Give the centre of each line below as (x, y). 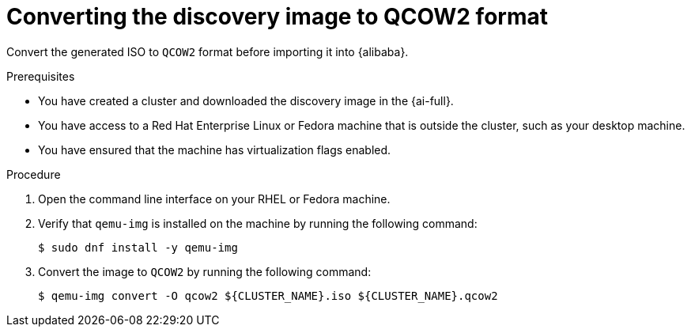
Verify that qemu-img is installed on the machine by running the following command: (258, 223)
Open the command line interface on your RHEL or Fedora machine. (214, 199)
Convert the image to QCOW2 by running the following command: (205, 271)
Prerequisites (41, 76)
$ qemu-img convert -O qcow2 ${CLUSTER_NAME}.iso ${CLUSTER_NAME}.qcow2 (268, 295)
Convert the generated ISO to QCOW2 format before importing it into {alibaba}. (208, 51)
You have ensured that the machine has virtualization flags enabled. (215, 149)
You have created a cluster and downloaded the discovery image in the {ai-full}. (246, 100)
